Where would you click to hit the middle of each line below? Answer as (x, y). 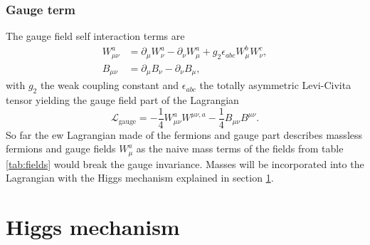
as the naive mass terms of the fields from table (240, 148)
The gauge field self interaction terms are (95, 36)
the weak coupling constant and (110, 85)
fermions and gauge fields (61, 148)
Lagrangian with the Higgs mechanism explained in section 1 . (140, 178)
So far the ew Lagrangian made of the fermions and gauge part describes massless (184, 134)
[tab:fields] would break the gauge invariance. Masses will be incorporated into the (185, 163)
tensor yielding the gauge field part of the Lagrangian (122, 100)
